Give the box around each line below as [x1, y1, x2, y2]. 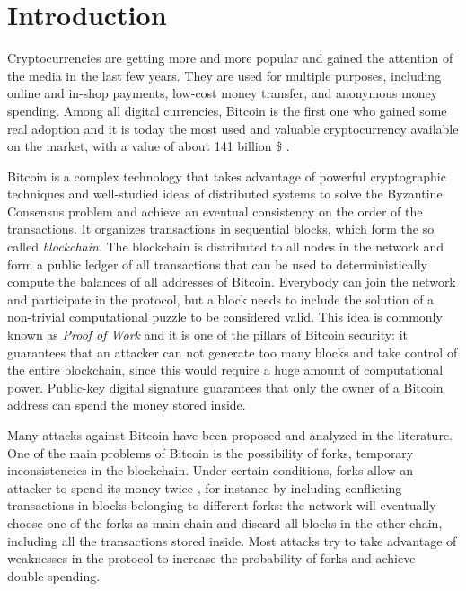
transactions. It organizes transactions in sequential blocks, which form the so [7, 219, 435, 238]
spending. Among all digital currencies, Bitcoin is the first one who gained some [7, 101, 447, 119]
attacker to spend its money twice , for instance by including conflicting [7, 478, 402, 497]
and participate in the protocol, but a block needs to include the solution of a [7, 289, 435, 308]
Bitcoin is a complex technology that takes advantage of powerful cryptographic [7, 166, 446, 185]
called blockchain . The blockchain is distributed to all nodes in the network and [7, 237, 444, 256]
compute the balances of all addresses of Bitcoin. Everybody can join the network [7, 272, 456, 291]
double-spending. [7, 566, 101, 585]
